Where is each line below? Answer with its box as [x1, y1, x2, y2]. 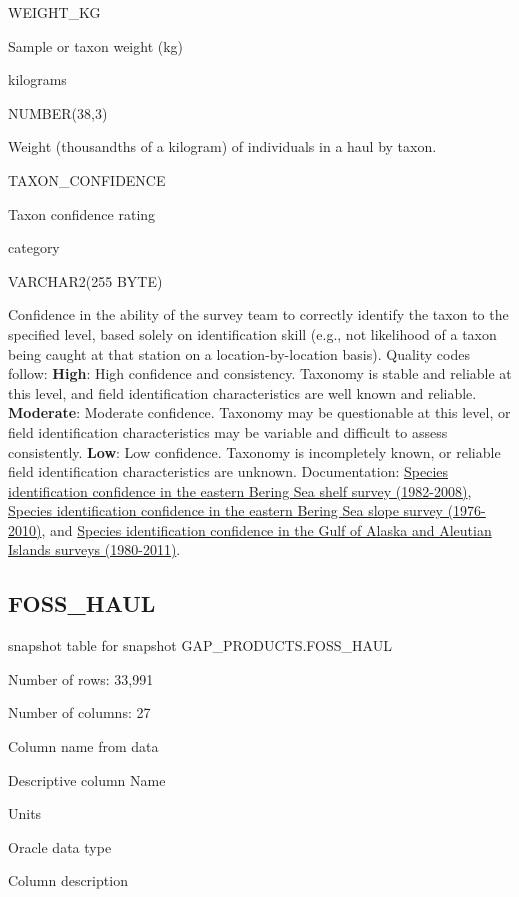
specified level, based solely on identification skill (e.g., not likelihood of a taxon [8, 323, 497, 344]
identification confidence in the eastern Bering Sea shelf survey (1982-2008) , [8, 480, 472, 501]
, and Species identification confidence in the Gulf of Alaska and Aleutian [41, 519, 492, 540]
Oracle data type [8, 836, 112, 857]
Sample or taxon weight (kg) [8, 35, 184, 56]
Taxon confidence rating [8, 203, 156, 224]
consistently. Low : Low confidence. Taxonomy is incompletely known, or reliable [8, 441, 501, 462]
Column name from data [8, 736, 159, 757]
